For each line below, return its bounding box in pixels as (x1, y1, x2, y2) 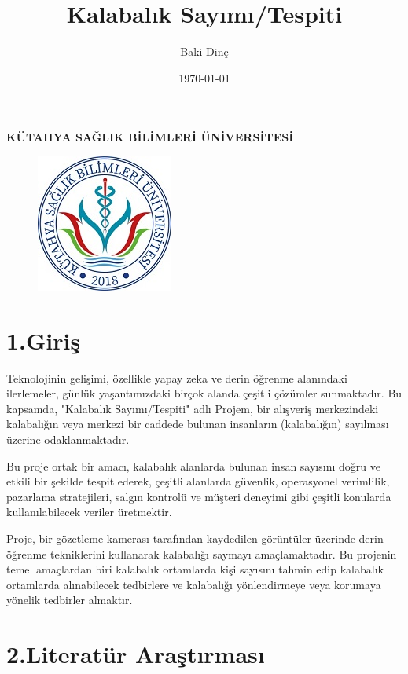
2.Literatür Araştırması (6, 638, 265, 670)
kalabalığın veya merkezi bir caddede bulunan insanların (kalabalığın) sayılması (6, 416, 389, 432)
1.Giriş (6, 324, 81, 356)
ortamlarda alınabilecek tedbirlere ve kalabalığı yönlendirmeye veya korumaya (6, 576, 381, 592)
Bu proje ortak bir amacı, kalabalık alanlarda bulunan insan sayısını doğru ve (6, 457, 380, 474)
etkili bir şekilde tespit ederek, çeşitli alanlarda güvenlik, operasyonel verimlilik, (6, 473, 390, 489)
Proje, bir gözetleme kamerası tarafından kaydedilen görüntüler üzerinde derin (6, 529, 384, 546)
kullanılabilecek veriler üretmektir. (6, 504, 172, 520)
